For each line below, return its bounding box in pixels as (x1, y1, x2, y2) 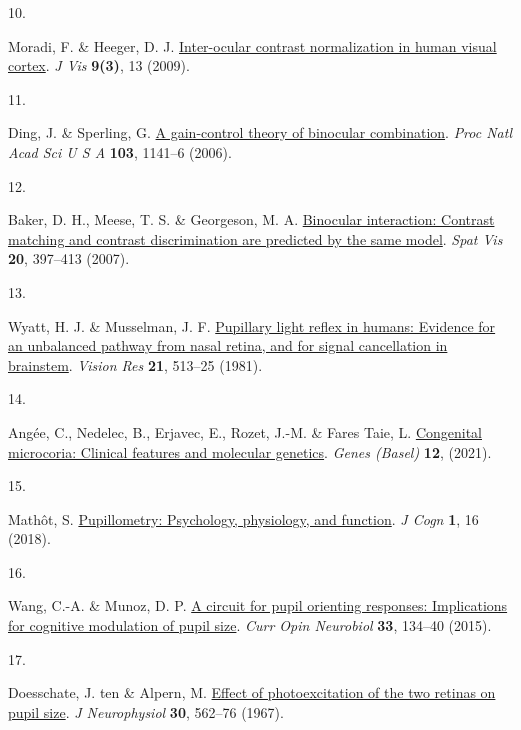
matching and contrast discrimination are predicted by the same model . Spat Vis (8, 228, 503, 249)
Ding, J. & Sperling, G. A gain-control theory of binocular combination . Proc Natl (8, 122, 512, 143)
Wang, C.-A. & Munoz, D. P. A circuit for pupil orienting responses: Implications (8, 595, 508, 616)
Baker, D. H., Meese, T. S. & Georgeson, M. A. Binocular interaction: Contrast (8, 209, 495, 230)
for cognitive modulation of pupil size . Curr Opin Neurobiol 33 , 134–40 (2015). (8, 615, 492, 636)
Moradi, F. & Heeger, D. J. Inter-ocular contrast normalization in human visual (8, 35, 497, 56)
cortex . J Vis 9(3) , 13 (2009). (8, 55, 190, 76)
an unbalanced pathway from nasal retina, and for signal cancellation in (8, 335, 448, 356)
